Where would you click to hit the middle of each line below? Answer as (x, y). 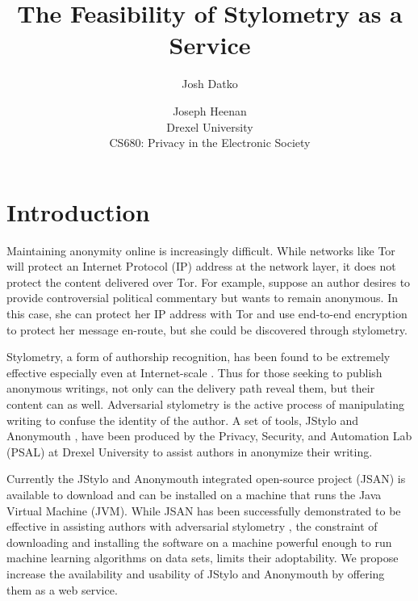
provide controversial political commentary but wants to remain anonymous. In (202, 298)
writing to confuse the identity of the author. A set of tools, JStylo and (183, 420)
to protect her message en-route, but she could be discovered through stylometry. (207, 329)
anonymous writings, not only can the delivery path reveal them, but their (191, 388)
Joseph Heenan (210, 110)
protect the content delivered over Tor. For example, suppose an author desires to (209, 282)
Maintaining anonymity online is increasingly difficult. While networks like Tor (201, 250)
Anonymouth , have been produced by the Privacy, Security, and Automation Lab (209, 436)
